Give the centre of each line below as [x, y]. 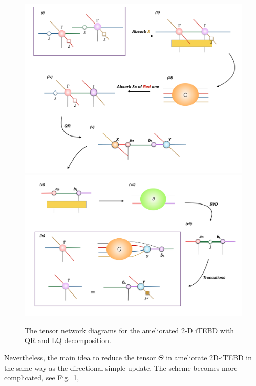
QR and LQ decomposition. [68, 340]
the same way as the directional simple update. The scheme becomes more [121, 367]
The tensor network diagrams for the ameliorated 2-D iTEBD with [130, 330]
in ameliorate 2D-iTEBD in [209, 358]
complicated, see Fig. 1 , [42, 378]
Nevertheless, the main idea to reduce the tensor [80, 358]
